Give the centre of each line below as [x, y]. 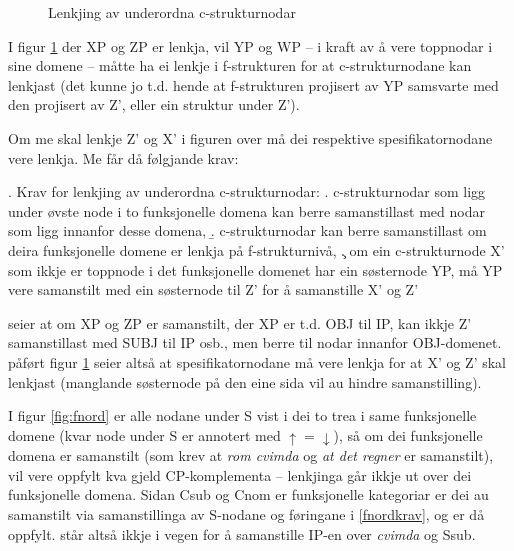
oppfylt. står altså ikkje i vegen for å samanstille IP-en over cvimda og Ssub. [242, 533]
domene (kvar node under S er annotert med [144, 434]
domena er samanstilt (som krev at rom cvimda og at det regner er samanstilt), [251, 455]
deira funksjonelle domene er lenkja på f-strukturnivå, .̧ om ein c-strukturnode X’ [256, 249]
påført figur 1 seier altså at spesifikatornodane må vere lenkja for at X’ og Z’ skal [257, 361]
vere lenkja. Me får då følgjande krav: [123, 157]
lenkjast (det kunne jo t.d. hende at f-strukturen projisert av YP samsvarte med [253, 84]
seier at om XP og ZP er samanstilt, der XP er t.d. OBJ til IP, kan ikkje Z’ [240, 322]
